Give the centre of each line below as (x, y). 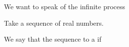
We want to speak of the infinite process (65, 6)
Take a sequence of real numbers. (54, 23)
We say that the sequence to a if (53, 39)
